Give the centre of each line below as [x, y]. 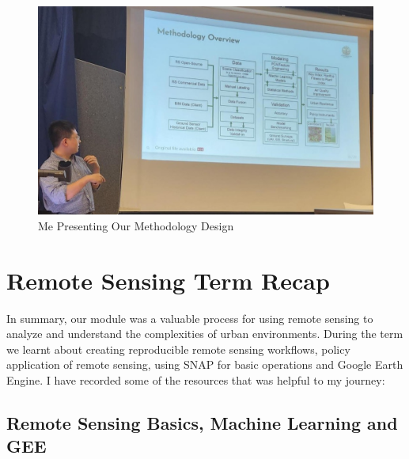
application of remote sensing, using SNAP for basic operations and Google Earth [205, 364]
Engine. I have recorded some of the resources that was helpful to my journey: [196, 380]
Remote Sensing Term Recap [168, 280]
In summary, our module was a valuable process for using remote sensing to [190, 318]
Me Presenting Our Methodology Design [136, 225]
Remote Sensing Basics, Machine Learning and [202, 423]
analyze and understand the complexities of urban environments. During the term [205, 334]
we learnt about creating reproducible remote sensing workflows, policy [178, 349]
